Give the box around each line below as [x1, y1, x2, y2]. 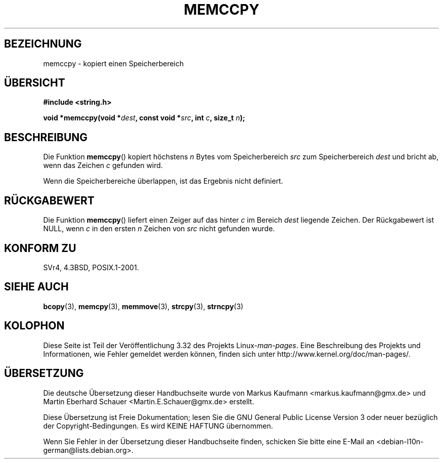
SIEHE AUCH [4, 280, 69, 293]
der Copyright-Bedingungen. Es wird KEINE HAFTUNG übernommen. [43, 421, 273, 430]
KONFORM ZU [4, 241, 76, 255]
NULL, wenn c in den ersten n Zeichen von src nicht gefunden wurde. [43, 224, 275, 233]
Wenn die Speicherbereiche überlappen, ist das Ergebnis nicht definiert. [43, 177, 283, 186]
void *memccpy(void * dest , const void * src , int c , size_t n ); [43, 113, 245, 122]
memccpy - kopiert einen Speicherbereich [43, 59, 184, 68]
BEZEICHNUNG [4, 37, 82, 51]
